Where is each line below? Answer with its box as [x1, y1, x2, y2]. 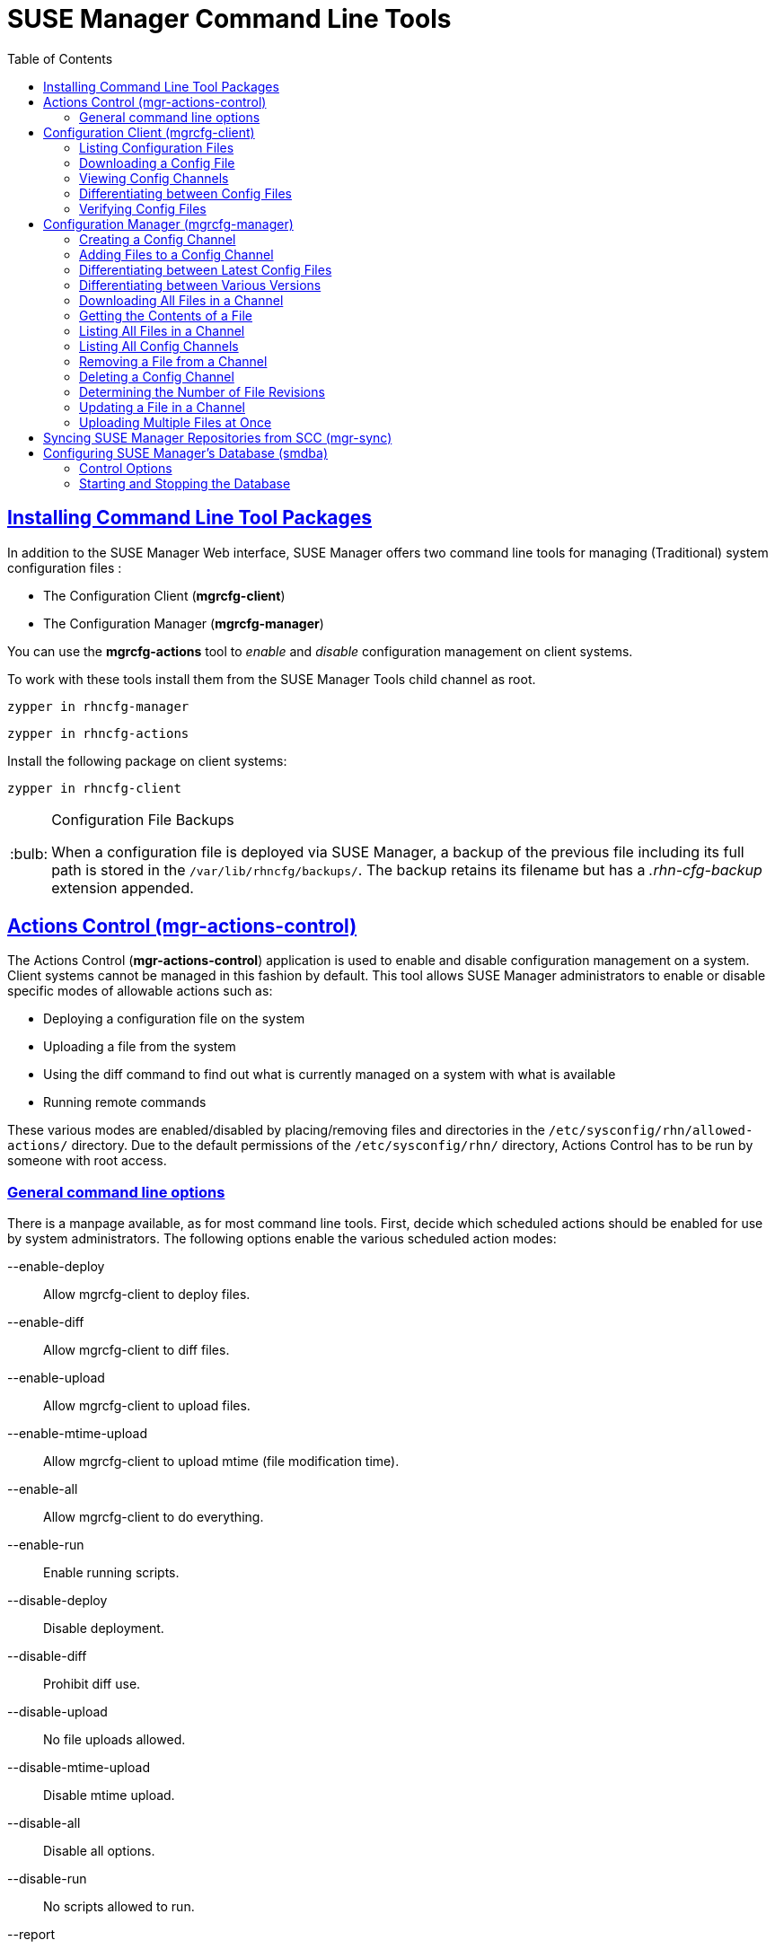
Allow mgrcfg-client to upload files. [43, 1398, 251, 1414]
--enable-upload [7, 1370, 105, 1386]
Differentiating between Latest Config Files [79, 261, 332, 277]
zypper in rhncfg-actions [7, 725, 189, 741]
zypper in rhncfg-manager [7, 698, 189, 714]
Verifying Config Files [79, 200, 207, 216]
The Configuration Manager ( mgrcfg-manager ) [43, 615, 324, 631]
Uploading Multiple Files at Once [79, 414, 272, 430]
